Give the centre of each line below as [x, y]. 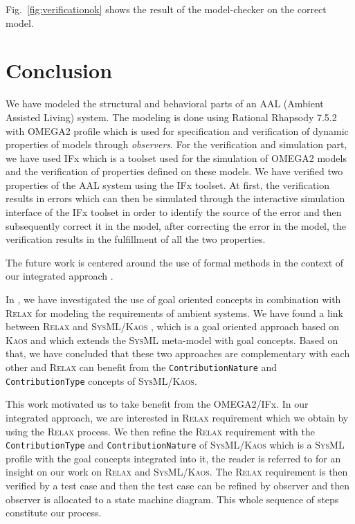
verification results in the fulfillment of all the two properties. [136, 239]
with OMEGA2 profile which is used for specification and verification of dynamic [177, 130]
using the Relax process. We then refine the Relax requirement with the [160, 431]
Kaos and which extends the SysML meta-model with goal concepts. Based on [172, 340]
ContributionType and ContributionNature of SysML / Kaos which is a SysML [175, 445]
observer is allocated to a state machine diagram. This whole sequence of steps [172, 499]
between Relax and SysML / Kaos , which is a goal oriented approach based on [172, 326]
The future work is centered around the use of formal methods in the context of [175, 262]
